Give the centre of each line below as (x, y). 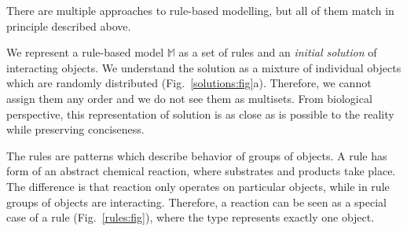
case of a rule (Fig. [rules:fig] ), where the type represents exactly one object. (191, 217)
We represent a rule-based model (85, 52)
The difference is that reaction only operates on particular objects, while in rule (198, 186)
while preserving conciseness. (75, 129)
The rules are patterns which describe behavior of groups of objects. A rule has (197, 155)
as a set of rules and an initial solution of (278, 52)
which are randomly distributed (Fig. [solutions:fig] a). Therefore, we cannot (189, 83)
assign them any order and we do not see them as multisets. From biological (189, 98)
